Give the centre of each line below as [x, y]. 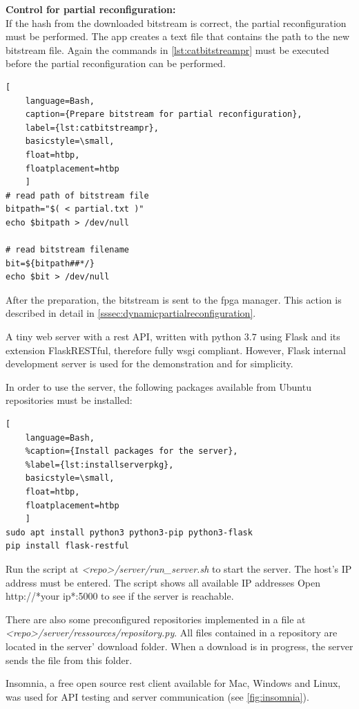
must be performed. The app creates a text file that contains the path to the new [178, 36]
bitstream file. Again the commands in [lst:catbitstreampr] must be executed [167, 49]
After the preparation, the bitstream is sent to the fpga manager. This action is [174, 299]
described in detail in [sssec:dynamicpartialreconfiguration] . [131, 313]
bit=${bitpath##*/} [50, 263]
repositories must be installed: [69, 400]
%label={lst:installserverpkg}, [99, 464]
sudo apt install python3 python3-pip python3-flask [129, 532]
